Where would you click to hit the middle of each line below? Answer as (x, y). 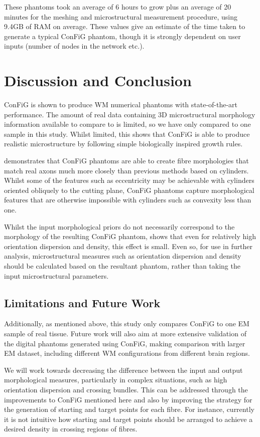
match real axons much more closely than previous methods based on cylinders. (126, 170)
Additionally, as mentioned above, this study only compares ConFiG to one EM (127, 323)
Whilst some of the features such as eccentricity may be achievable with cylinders (129, 180)
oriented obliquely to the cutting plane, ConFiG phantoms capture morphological (129, 190)
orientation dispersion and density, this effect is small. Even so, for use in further (128, 246)
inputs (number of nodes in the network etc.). (74, 46)
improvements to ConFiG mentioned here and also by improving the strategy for (128, 399)
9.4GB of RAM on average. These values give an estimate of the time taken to (125, 26)
